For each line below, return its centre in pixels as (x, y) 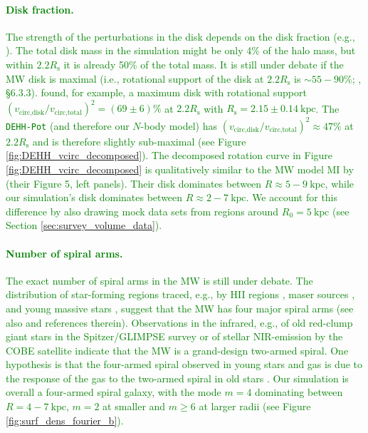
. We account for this (292, 197)
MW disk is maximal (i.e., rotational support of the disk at (135, 78)
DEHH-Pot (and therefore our (68, 125)
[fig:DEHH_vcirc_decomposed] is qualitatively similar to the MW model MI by (180, 169)
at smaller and (134, 406)
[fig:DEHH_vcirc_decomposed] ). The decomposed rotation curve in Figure (169, 155)
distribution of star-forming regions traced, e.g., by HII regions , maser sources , (180, 294)
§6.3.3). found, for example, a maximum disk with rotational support (156, 92)
